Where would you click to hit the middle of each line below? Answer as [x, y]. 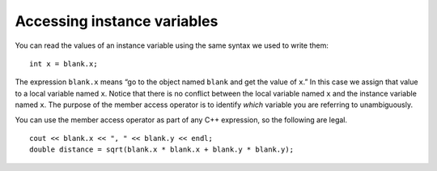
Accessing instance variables [117, 21]
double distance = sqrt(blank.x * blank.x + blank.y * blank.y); [162, 150]
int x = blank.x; [64, 64]
